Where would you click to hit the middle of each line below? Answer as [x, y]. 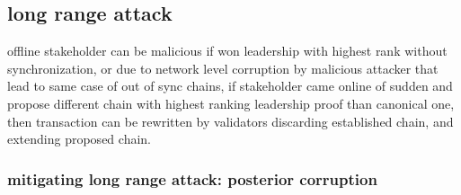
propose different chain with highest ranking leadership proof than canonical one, [231, 103]
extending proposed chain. [79, 139]
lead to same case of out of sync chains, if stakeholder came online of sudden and [230, 86]
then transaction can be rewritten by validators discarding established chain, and [230, 121]
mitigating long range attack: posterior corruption [192, 178]
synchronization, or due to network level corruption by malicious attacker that [223, 68]
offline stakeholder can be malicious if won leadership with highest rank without [227, 51]
